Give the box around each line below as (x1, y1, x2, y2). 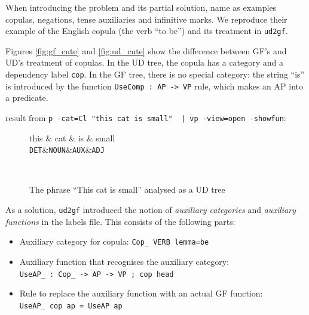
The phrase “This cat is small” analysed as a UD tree (29, 183, 225, 196)
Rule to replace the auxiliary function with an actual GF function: (19, 287, 263, 299)
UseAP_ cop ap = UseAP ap (19, 301, 123, 310)
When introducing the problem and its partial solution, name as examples (5, 1, 277, 13)
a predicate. (5, 91, 48, 104)
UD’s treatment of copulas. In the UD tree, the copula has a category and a (5, 56, 284, 69)
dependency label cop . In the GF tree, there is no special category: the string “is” (5, 68, 305, 81)
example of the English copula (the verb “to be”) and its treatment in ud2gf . (5, 24, 288, 37)
